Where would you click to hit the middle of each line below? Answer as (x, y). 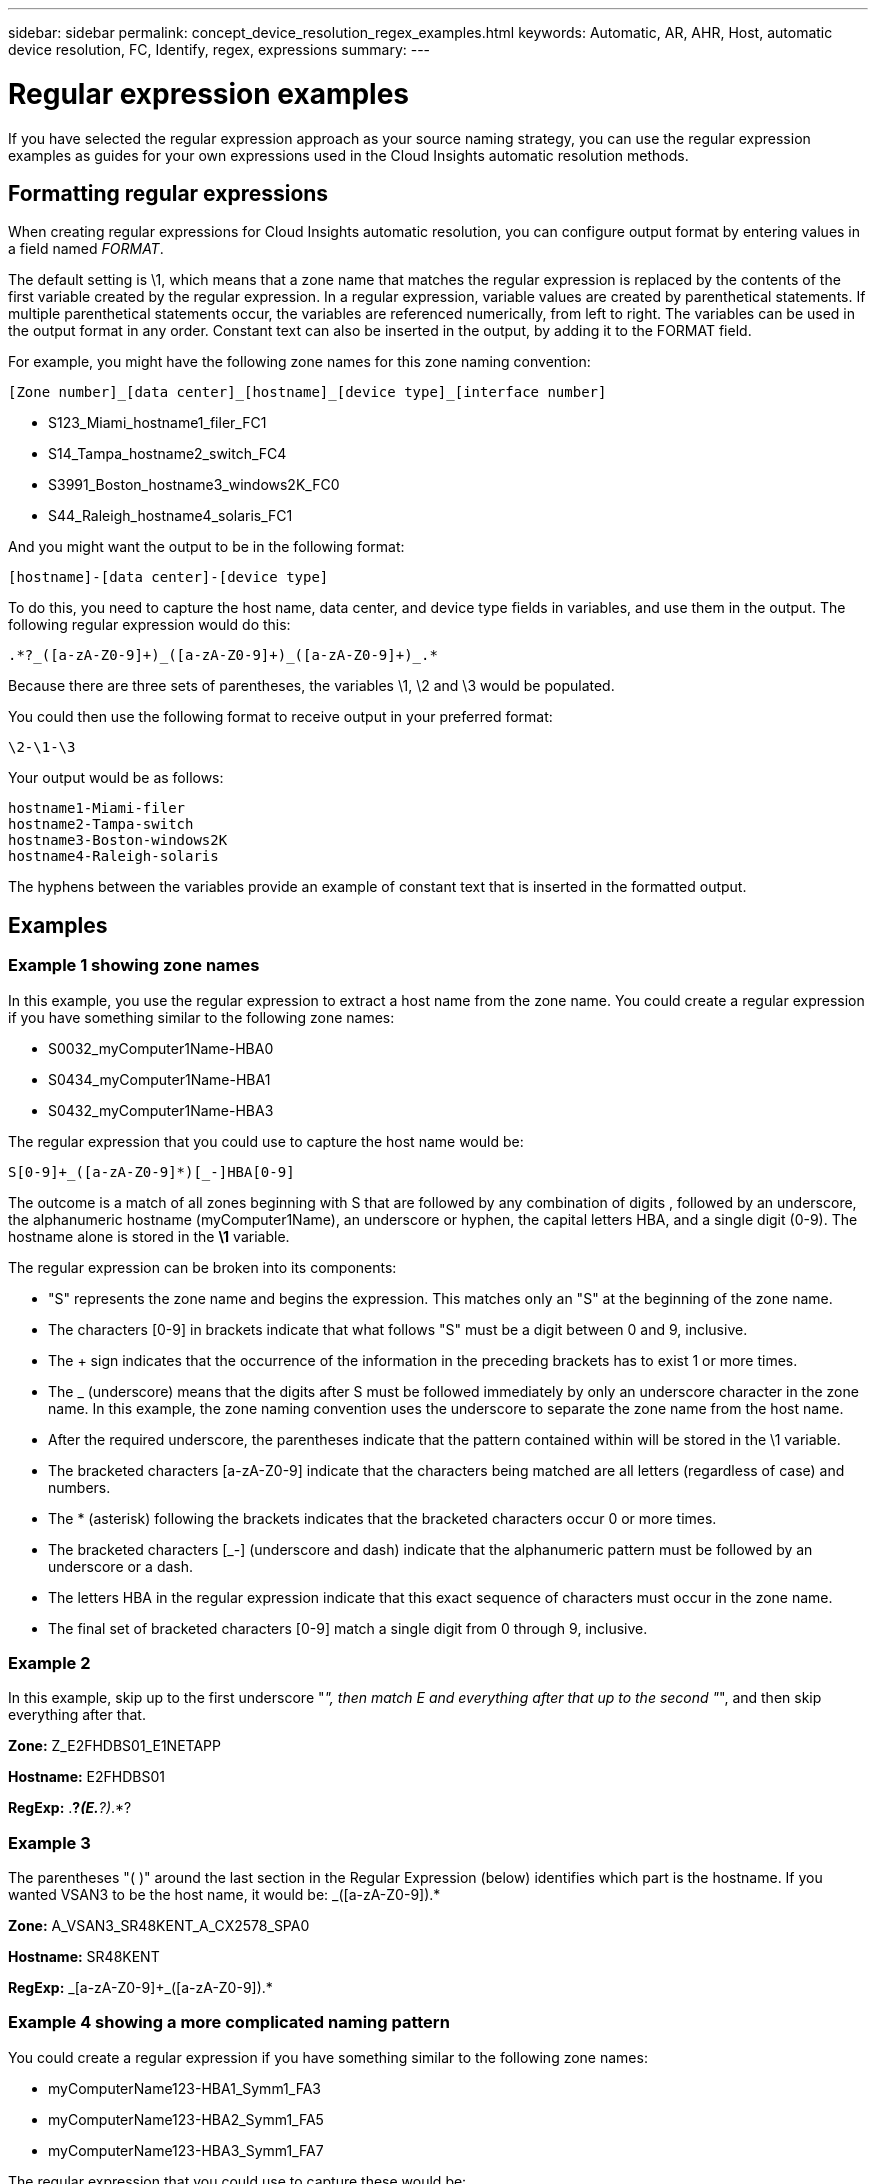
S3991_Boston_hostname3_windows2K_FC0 (194, 485)
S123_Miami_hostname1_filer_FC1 (157, 423)
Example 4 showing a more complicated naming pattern (229, 2022)
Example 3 (49, 1842)
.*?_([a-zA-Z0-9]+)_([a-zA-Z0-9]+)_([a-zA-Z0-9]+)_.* (223, 655)
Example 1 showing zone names (134, 965)
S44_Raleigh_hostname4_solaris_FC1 (170, 516)
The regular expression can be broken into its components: (202, 1267)
